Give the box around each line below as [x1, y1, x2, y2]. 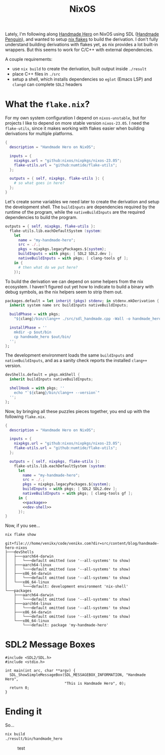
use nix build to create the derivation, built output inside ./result [12, 66, 147, 72]
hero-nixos [5, 545, 27, 551]
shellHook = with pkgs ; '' [9, 386, 65, 391]
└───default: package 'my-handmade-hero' [23, 623, 109, 628]
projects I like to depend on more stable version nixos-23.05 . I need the [5, 120, 150, 126]
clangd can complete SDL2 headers [12, 82, 82, 87]
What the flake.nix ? [5, 99, 90, 110]
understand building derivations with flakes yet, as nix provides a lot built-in [5, 42, 158, 48]
